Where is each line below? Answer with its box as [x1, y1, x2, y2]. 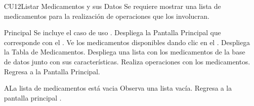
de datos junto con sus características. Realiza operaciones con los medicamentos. [4, 56, 250, 66]
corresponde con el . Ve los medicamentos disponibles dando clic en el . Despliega [4, 37, 250, 47]
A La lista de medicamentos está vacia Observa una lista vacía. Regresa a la [4, 83, 232, 93]
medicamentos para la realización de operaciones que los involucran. [4, 10, 210, 21]
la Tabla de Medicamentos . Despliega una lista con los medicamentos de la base [4, 47, 245, 57]
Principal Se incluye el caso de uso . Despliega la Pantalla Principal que [4, 27, 221, 38]
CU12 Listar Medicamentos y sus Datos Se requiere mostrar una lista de [4, 1, 221, 11]
